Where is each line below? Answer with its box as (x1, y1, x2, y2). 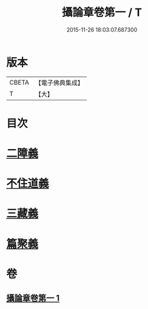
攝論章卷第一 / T (61, 5, 143, 19)
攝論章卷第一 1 (6, 293, 60, 304)
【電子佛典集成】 (35, 78, 84, 87)
